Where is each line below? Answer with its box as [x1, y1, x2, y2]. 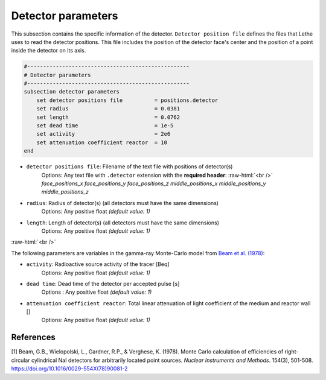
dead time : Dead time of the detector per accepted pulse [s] [26, 280, 180, 287]
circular [11, 356, 30, 364]
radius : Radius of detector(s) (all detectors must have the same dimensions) [26, 199, 219, 206]
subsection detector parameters [24, 88, 120, 95]
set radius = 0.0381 [36, 106, 181, 112]
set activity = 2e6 [36, 130, 171, 138]
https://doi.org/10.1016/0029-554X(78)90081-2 [11, 365, 128, 372]
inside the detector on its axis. [11, 47, 86, 54]
